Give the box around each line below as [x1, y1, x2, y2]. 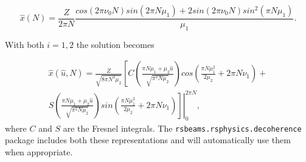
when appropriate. [5, 146, 73, 158]
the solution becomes [76, 38, 155, 50]
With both [5, 38, 44, 50]
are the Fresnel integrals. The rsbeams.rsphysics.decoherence [63, 121, 302, 134]
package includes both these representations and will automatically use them [5, 133, 291, 146]
